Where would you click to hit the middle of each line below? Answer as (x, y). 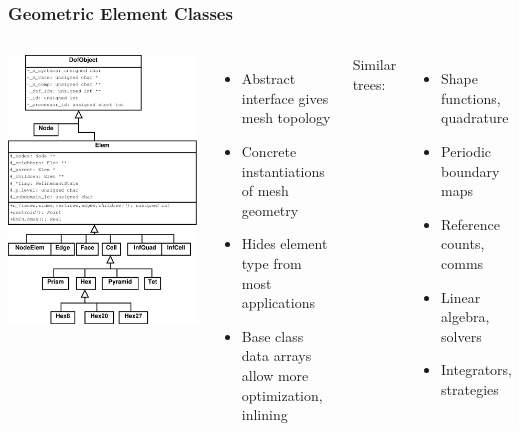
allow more (275, 374)
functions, (471, 97)
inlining (264, 414)
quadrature (475, 117)
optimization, (282, 394)
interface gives (285, 97)
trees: (369, 83)
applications (278, 302)
